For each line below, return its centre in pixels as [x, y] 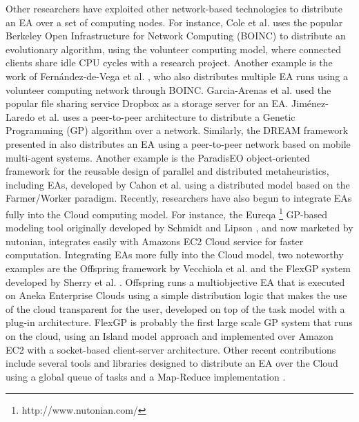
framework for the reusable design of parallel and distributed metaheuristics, [167, 171]
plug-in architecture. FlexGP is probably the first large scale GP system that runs [179, 322]
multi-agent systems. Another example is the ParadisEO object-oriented [158, 157]
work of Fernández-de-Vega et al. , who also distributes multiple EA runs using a [177, 76]
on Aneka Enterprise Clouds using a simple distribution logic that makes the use [176, 295]
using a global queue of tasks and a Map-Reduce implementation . [146, 376]
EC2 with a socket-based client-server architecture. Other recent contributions [171, 349]
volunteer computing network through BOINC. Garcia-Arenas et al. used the [168, 89]
